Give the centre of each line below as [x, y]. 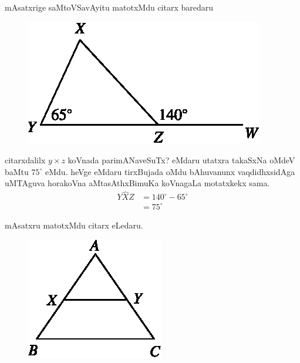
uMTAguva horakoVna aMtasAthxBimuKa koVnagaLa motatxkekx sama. [137, 183]
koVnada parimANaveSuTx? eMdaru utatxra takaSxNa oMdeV [181, 160]
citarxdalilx [25, 160]
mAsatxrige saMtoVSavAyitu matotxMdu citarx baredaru [109, 7]
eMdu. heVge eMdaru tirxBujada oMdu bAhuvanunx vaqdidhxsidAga [170, 171]
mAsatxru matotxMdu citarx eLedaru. [74, 225]
